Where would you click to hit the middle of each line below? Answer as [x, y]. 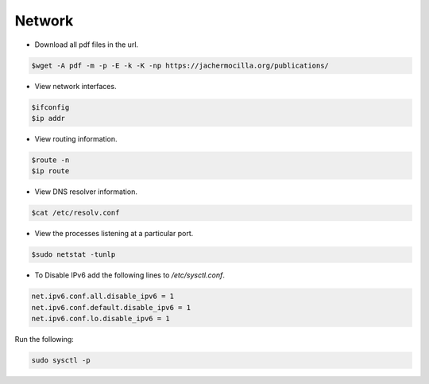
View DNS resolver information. [86, 192]
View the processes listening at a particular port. [114, 234]
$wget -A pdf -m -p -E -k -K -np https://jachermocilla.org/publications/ [180, 65]
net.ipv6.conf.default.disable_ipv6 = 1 [111, 307]
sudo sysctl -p [61, 360]
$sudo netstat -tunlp [73, 255]
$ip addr [48, 118]
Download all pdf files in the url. [87, 45]
